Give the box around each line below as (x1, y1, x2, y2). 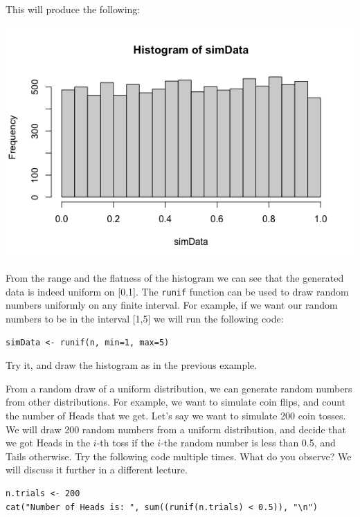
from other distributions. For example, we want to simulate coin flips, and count (6, 394, 346, 409)
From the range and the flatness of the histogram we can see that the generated (6, 271, 344, 285)
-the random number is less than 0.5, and (161, 435, 336, 450)
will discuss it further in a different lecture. (6, 462, 188, 477)
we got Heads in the (6, 435, 91, 450)
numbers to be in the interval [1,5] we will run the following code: (6, 311, 284, 326)
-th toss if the (96, 435, 154, 450)
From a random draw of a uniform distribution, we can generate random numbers (6, 381, 352, 395)
